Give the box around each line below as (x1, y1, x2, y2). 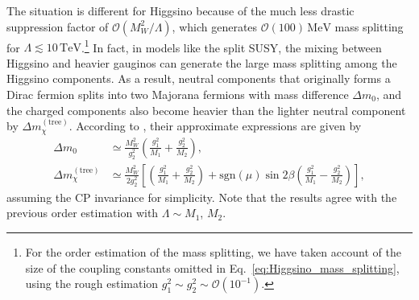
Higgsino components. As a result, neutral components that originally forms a (6, 70, 391, 87)
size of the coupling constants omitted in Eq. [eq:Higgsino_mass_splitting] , (25, 259, 400, 276)
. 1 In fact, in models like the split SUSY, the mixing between (81, 36, 382, 55)
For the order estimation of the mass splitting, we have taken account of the (25, 243, 401, 260)
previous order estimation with (6, 204, 159, 221)
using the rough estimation (25, 275, 159, 292)
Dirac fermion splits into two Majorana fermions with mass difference (6, 86, 349, 103)
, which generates (172, 18, 258, 35)
